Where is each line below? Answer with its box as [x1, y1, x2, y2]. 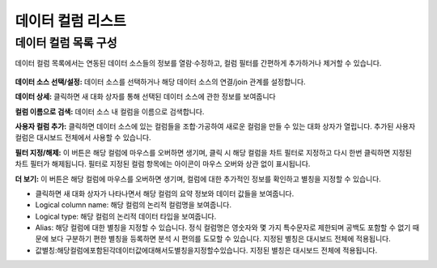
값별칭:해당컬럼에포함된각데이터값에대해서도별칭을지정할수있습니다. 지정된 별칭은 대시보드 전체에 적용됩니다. [35, 245, 378, 255]
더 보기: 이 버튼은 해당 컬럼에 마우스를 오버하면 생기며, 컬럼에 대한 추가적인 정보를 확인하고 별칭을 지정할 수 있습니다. [15, 174, 382, 184]
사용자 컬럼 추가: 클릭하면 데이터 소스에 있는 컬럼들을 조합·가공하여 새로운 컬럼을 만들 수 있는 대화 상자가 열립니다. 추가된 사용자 [15, 121, 416, 131]
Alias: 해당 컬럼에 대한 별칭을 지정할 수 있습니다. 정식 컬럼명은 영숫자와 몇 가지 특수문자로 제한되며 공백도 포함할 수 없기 [35, 223, 411, 232]
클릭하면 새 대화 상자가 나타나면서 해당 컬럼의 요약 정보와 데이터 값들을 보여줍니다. [35, 189, 295, 198]
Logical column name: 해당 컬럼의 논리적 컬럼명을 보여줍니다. [35, 200, 232, 210]
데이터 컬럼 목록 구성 [15, 36, 117, 50]
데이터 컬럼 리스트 [15, 12, 127, 30]
